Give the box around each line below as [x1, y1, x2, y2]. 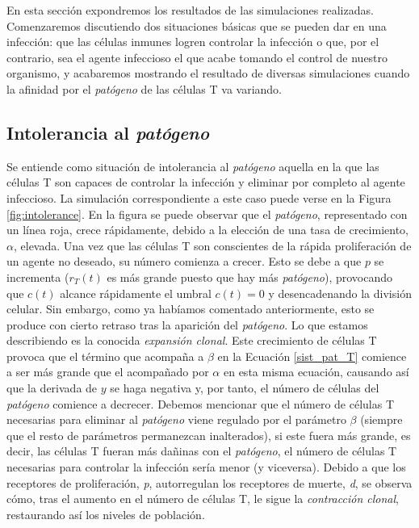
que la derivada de [6, 379, 98, 396]
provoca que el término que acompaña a [6, 347, 204, 364]
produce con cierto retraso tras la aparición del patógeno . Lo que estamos [6, 316, 368, 333]
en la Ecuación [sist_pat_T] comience [217, 347, 407, 364]
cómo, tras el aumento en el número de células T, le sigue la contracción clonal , [6, 490, 399, 507]
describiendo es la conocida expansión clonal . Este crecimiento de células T [6, 332, 377, 349]
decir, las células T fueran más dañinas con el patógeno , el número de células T [6, 442, 397, 459]
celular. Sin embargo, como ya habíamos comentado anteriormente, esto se [6, 300, 375, 317]
